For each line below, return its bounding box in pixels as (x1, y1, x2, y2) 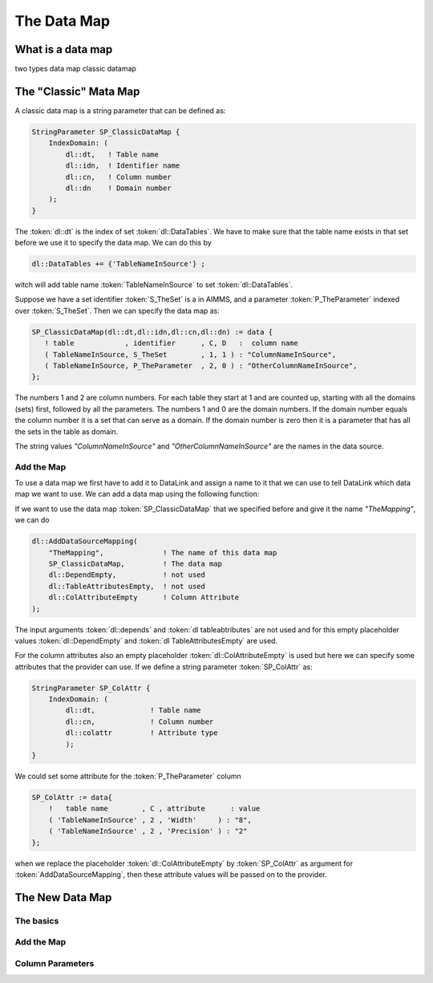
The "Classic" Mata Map (14, 84, 140, 98)
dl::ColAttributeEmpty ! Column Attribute (48, 593, 240, 602)
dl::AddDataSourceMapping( (31, 537, 138, 546)
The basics (14, 915, 59, 926)
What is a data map (14, 43, 113, 56)
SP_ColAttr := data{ (31, 793, 112, 802)
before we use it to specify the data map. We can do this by (14, 238, 212, 248)
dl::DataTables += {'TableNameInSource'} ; (31, 259, 206, 269)
